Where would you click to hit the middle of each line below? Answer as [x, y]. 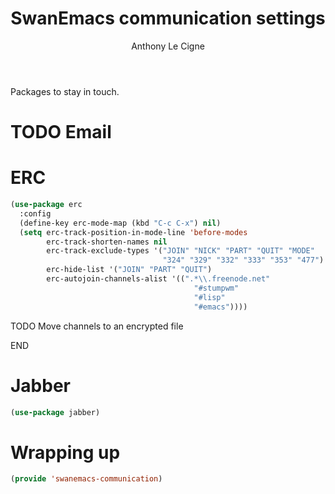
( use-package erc [46, 205]
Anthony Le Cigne [168, 46]
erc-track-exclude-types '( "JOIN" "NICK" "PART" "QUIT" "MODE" [180, 251]
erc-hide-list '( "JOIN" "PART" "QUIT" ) [129, 270]
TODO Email [61, 132]
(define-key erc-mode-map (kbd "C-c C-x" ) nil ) [120, 223]
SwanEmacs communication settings [168, 18]
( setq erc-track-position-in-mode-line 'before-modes [133, 232]
